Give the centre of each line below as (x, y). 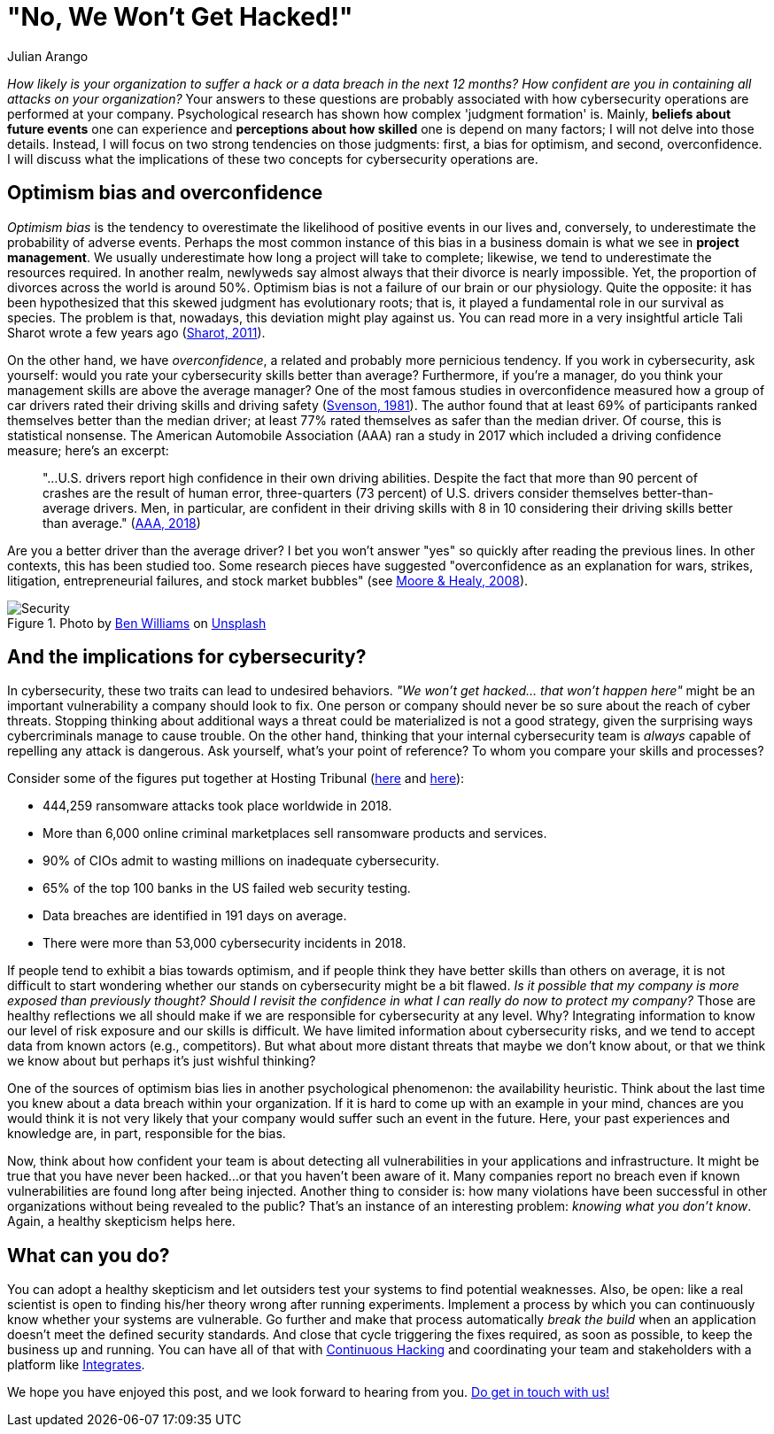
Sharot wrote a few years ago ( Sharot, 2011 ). (136, 332)
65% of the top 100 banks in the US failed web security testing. (227, 888)
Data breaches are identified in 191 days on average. (195, 916)
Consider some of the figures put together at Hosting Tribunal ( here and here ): (236, 779)
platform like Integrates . (76, 1365)
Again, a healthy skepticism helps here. (121, 1221)
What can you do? (89, 1255)
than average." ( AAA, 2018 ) (122, 523)
